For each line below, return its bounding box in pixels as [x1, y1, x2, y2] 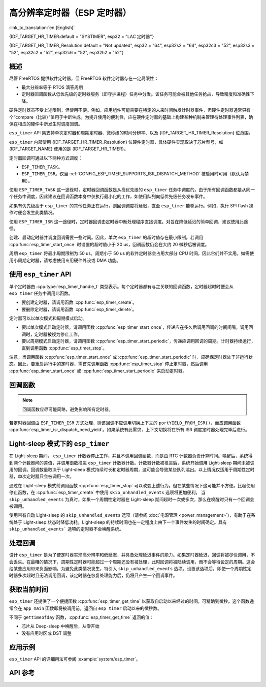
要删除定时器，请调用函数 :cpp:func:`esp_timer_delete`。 [21, 306, 137, 312]
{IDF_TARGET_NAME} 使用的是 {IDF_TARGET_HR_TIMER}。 [9, 146, 129, 152]
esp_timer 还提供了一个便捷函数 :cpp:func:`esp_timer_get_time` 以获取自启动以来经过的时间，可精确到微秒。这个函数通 [9, 598, 254, 604]
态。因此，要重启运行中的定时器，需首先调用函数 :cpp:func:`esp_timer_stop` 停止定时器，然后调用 [9, 361, 208, 367]
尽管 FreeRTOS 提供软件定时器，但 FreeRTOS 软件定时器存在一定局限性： [9, 75, 159, 81]
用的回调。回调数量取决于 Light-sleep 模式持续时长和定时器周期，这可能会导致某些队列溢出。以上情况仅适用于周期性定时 [9, 467, 255, 472]
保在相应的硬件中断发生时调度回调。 [9, 121, 83, 126]
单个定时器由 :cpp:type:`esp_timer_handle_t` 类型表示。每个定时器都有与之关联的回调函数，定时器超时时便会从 [9, 283, 234, 289]
